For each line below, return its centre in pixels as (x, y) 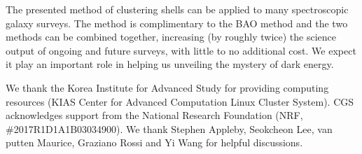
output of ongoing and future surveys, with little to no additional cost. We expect (181, 50)
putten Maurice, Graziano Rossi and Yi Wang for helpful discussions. (154, 142)
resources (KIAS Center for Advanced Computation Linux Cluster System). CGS (180, 101)
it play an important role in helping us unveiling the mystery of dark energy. (170, 64)
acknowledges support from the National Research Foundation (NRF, (154, 115)
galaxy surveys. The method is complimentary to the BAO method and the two (177, 23)
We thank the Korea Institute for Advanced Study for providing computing (167, 87)
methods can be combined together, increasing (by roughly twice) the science (171, 37)
